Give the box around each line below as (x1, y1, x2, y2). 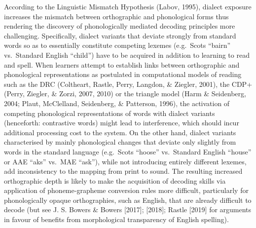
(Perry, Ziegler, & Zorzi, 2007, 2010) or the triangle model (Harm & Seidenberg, (4, 88, 246, 99)
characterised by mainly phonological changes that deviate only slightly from (4, 137, 236, 147)
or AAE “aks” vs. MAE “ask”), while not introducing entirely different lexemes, (4, 156, 247, 166)
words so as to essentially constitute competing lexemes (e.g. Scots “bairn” (4, 40, 231, 50)
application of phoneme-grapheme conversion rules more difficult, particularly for (4, 185, 249, 195)
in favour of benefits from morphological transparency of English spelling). (4, 214, 229, 225)
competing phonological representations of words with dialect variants (4, 108, 215, 118)
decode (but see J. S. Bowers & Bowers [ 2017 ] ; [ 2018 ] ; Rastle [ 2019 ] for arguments (4, 204, 252, 215)
